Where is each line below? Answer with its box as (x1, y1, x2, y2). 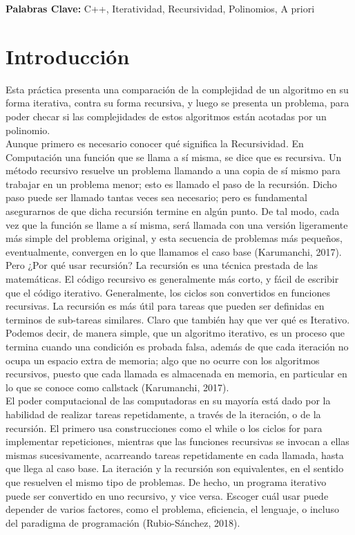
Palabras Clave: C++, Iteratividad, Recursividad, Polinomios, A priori (6, 1, 315, 15)
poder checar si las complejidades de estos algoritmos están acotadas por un (6, 109, 327, 123)
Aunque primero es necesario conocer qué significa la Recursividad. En (6, 136, 304, 151)
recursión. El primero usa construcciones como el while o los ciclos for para (6, 420, 323, 435)
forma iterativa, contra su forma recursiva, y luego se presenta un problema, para (6, 95, 349, 110)
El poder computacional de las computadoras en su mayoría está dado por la (6, 393, 331, 408)
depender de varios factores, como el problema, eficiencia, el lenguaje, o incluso (6, 502, 339, 516)
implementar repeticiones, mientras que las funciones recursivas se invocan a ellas (6, 434, 349, 449)
